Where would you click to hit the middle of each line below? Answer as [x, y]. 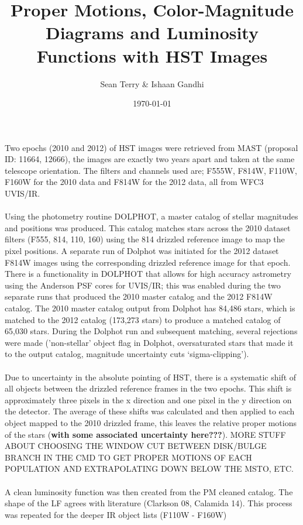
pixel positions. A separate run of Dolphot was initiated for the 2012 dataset [142, 251]
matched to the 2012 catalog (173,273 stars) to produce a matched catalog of [143, 319]
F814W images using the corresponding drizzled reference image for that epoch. [148, 262]
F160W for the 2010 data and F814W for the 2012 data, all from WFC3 [134, 182]
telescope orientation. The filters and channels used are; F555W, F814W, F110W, [151, 170]
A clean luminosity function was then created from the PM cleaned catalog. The [149, 491]
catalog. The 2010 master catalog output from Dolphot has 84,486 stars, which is [150, 308]
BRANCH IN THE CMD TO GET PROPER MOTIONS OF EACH [128, 457]
